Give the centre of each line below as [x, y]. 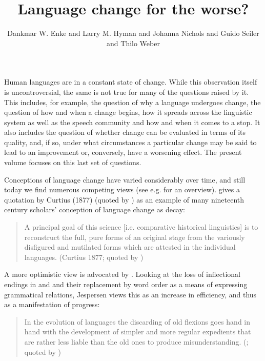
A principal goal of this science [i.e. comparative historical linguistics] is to [141, 227]
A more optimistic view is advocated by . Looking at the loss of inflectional [122, 274]
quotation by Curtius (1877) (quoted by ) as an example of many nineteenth [124, 199]
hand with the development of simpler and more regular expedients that [138, 332]
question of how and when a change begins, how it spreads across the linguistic [128, 112]
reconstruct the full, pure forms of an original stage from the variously [135, 237]
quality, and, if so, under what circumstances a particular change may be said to [130, 142]
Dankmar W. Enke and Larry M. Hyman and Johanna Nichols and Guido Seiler [133, 33]
